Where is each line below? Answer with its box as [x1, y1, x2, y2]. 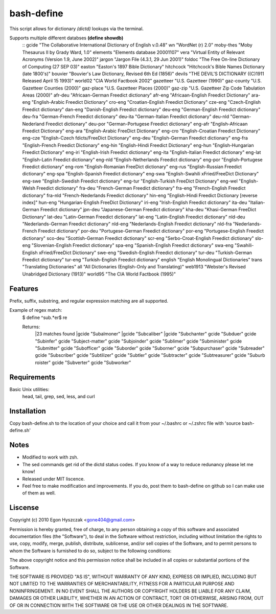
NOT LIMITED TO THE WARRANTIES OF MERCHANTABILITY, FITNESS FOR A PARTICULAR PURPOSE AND [9, 581, 235, 587]
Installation [9, 406, 46, 415]
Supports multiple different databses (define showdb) [9, 35, 124, 41]
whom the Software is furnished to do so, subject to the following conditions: [9, 548, 172, 554]
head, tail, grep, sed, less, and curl [22, 394, 95, 400]
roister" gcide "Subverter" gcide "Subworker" [35, 359, 131, 366]
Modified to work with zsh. [22, 454, 79, 460]
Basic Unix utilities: [9, 386, 50, 392]
